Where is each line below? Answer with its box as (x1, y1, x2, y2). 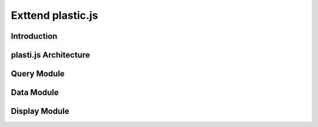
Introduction (11, 31, 58, 41)
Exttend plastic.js (11, 9, 98, 22)
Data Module (11, 88, 59, 98)
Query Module (11, 69, 65, 79)
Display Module (11, 106, 69, 116)
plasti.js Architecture (11, 50, 91, 60)
